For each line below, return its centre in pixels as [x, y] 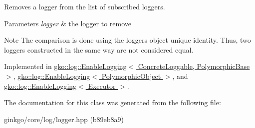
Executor [102, 86]
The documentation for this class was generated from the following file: [113, 102]
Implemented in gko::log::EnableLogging [65, 66]
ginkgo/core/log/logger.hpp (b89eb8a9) [64, 119]
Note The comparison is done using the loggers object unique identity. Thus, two [127, 40]
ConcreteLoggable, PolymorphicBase [194, 66]
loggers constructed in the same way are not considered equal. [99, 49]
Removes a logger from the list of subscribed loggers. [85, 6]
